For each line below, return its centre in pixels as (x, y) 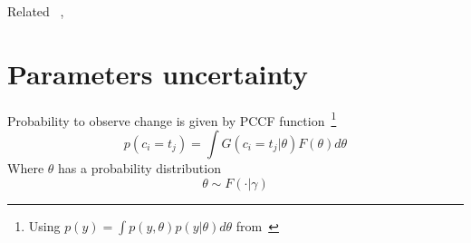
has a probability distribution (139, 167)
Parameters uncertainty (158, 73)
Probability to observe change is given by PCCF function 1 (172, 119)
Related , (36, 11)
